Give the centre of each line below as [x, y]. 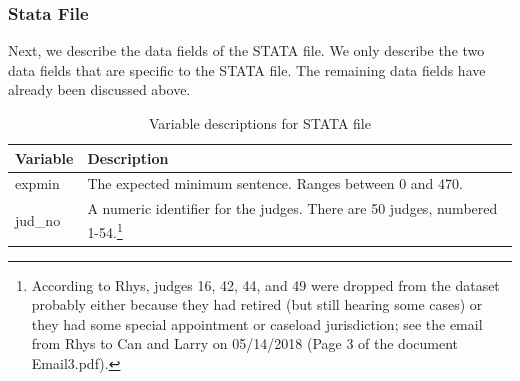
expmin [37, 183]
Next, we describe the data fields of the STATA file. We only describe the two [246, 50]
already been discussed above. [99, 89]
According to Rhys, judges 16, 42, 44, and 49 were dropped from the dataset [265, 284]
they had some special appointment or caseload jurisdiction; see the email [257, 323]
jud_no [38, 219]
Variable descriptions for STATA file [260, 123]
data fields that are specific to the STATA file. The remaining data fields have [247, 69]
